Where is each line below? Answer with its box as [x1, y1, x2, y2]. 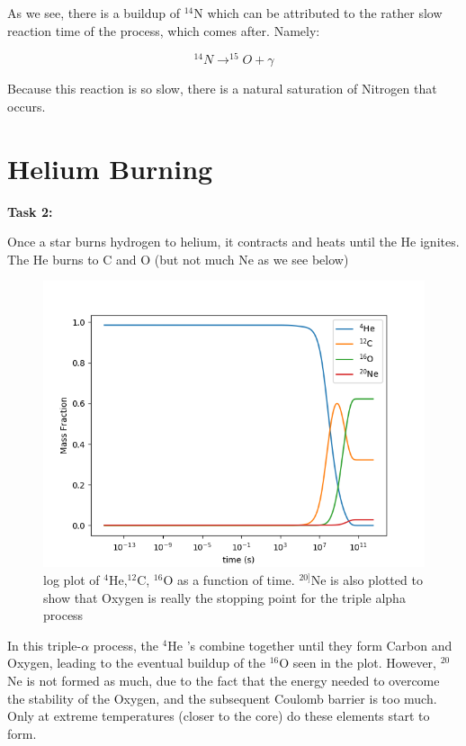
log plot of [43, 570, 100, 589]
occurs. [7, 96, 46, 115]
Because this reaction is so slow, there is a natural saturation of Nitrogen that [7, 79, 437, 98]
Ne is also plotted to [310, 570, 423, 589]
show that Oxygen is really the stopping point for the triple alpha [43, 588, 406, 607]
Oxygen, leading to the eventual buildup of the [7, 653, 266, 672]
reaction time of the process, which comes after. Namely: [7, 21, 320, 40]
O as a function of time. [163, 570, 295, 589]
